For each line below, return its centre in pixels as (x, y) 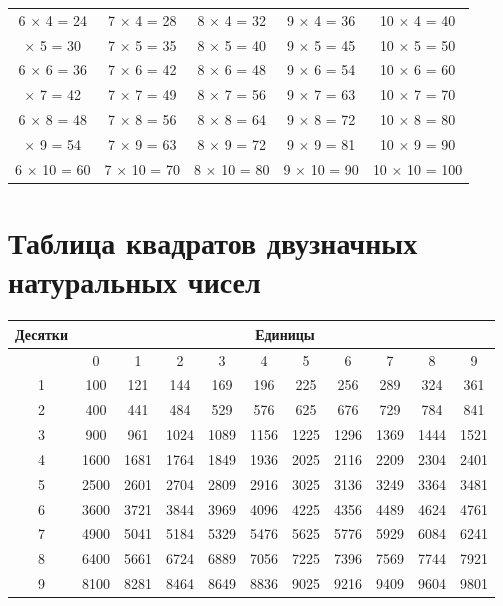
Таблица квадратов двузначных (213, 242)
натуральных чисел (134, 281)
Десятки (41, 333)
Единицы (285, 333)
